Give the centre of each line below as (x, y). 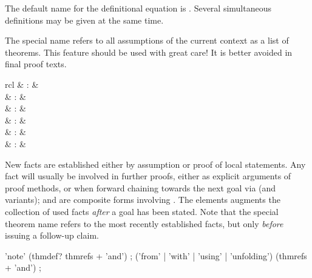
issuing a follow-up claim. (52, 235)
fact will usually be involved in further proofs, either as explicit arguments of (148, 176)
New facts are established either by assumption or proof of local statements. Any (155, 164)
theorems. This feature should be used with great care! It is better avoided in (149, 52)
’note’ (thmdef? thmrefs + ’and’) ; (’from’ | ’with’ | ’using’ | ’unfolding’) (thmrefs (156, 255)
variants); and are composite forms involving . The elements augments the (143, 200)
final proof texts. (36, 64)
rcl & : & (22, 84)
